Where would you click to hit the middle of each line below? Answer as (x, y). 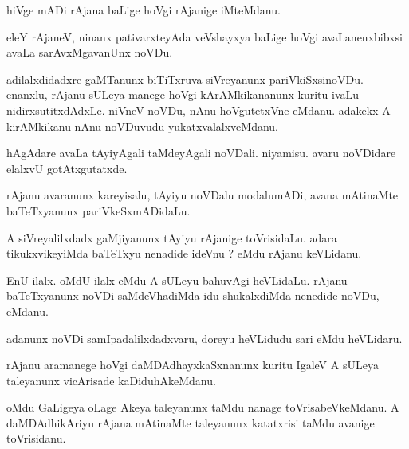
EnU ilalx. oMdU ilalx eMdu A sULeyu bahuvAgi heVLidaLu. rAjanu (177, 280)
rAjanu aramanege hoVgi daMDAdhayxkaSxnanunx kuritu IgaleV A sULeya (193, 365)
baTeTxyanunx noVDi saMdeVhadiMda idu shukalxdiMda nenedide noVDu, (193, 295)
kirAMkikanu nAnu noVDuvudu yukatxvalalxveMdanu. (143, 126)
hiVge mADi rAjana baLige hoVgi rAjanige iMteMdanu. (144, 10)
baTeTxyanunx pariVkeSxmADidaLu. (98, 210)
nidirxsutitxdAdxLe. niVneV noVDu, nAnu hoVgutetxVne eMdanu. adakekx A (199, 110)
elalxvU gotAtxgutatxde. (67, 168)
